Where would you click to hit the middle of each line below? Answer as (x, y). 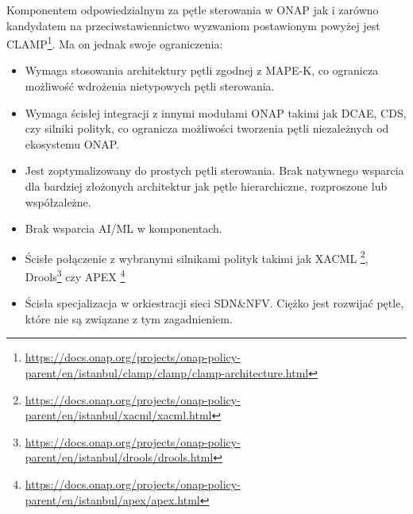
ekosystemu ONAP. (72, 143)
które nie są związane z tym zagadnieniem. (129, 318)
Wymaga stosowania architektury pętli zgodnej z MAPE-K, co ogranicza (202, 70)
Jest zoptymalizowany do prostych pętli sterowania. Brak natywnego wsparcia (214, 170)
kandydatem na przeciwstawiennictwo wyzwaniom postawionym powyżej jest (193, 25)
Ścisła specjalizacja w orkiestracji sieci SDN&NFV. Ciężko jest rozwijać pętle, (214, 303)
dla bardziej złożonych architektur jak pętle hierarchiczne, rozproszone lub (206, 186)
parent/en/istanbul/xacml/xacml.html (118, 415)
